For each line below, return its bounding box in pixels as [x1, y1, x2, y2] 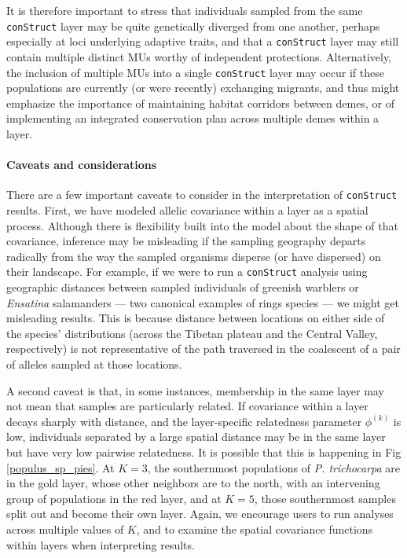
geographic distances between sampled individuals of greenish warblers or [6, 279, 359, 296]
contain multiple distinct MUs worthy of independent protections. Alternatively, [6, 48, 392, 64]
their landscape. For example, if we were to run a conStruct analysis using [6, 263, 368, 280]
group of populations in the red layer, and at [6, 490, 222, 506]
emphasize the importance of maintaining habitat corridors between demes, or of [6, 94, 394, 111]
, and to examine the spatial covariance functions [136, 520, 373, 537]
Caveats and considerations [6, 156, 157, 173]
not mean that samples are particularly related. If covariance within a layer [6, 398, 368, 414]
